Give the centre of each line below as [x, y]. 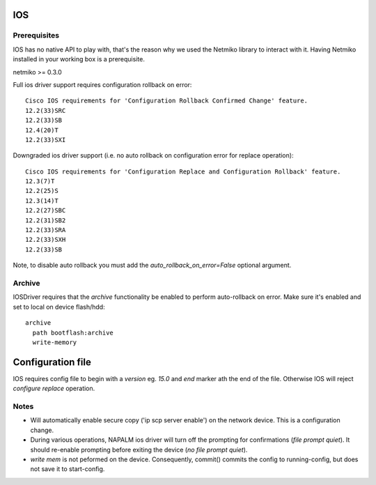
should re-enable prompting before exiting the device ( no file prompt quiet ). [139, 449]
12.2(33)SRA [46, 230]
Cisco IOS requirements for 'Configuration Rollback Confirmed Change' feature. [167, 101]
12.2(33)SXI [46, 140]
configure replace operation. [54, 388]
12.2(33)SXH [46, 240]
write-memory [55, 342]
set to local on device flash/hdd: [59, 307]
